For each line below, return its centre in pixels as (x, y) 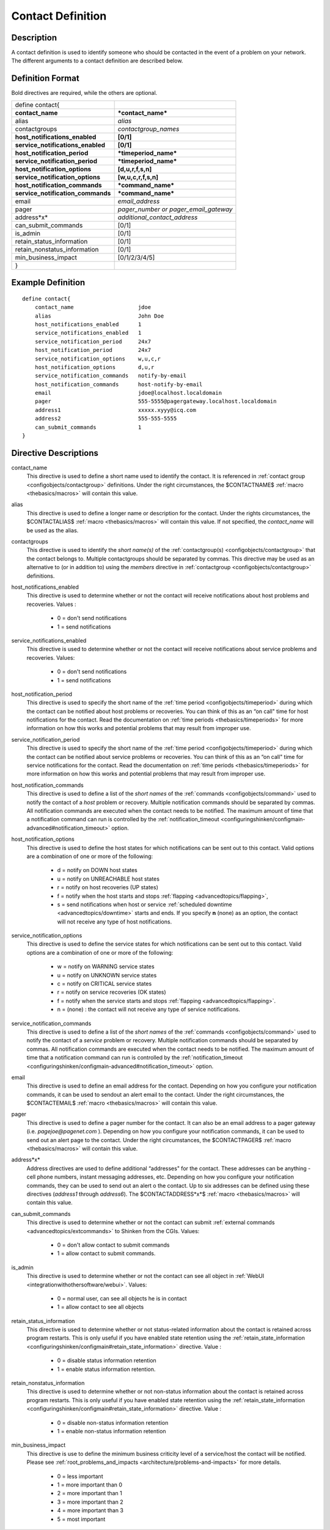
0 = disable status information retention (107, 1360)
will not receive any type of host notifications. (115, 922)
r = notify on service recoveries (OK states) (112, 992)
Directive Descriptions (55, 453)
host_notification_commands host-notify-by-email (119, 384)
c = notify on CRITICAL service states (105, 984)
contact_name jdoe (93, 307)
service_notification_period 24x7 (93, 341)
